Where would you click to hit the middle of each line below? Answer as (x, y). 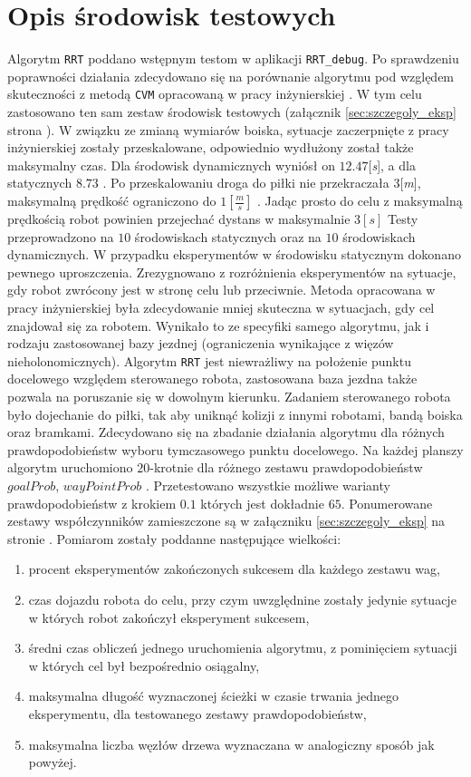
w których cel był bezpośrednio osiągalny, (144, 665)
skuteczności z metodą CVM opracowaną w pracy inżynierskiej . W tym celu (215, 94)
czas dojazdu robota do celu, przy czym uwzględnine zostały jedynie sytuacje (242, 599)
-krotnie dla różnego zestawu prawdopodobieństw (286, 467)
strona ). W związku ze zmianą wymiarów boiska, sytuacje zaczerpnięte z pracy (228, 129)
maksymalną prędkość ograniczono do (112, 200)
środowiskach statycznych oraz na (228, 236)
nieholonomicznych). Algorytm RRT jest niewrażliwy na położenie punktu (209, 360)
